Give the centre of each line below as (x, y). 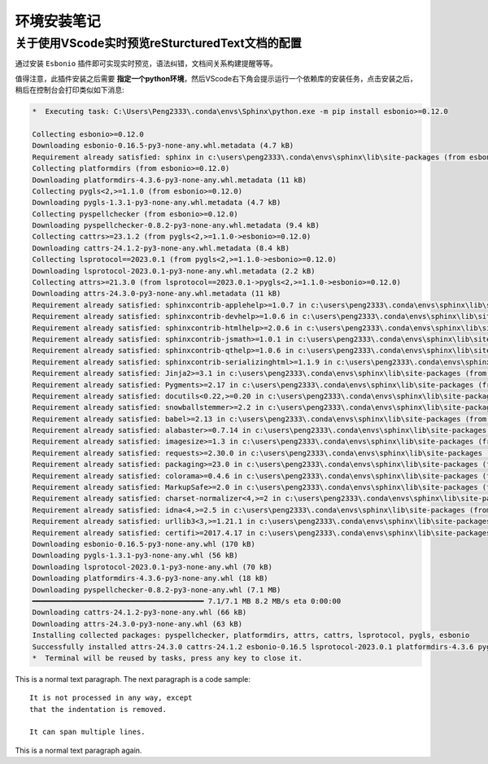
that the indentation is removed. (98, 709)
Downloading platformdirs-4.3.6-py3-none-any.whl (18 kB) (150, 578)
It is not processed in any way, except (111, 698)
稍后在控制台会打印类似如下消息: (70, 90)
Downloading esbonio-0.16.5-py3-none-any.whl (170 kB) (144, 544)
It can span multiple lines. (87, 732)
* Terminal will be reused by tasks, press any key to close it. (167, 658)
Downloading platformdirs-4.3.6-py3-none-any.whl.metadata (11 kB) (170, 180)
